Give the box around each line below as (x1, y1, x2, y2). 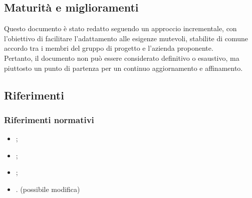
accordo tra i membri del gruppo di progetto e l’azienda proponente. (4, 43, 213, 53)
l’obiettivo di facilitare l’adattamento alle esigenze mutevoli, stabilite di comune (4, 33, 248, 43)
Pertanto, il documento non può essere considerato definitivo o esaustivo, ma (4, 52, 239, 63)
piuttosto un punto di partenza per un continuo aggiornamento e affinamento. (4, 62, 243, 73)
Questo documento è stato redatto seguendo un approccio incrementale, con (4, 23, 237, 34)
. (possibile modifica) (16, 183, 80, 194)
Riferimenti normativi (4, 113, 94, 126)
